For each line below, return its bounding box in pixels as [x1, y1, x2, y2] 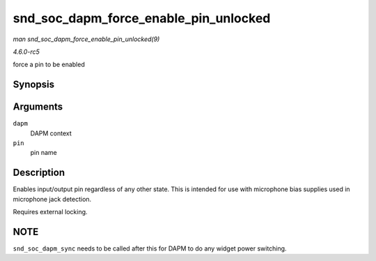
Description [13, 167, 65, 179]
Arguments [13, 101, 63, 113]
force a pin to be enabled [13, 60, 85, 69]
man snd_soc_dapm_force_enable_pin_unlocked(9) [13, 35, 160, 43]
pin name [30, 149, 57, 157]
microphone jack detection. [13, 195, 92, 203]
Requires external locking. [13, 208, 88, 216]
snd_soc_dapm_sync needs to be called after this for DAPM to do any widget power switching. [13, 244, 287, 253]
